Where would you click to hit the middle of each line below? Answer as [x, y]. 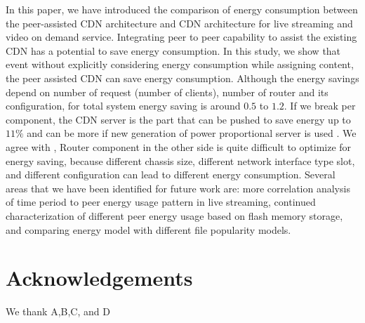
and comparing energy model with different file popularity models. [148, 229]
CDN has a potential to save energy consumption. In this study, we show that [173, 50]
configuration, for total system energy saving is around [123, 106]
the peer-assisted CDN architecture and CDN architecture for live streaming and [179, 23]
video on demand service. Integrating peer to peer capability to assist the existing [181, 37]
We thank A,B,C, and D [58, 311]
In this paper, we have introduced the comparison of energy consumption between [182, 9]
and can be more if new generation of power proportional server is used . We [192, 133]
